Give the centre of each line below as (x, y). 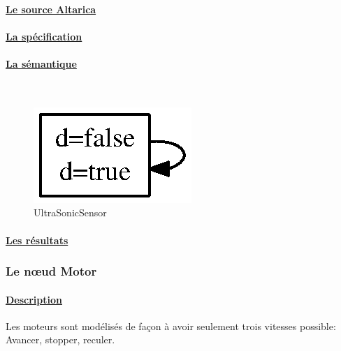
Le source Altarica (51, 9)
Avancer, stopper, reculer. (60, 339)
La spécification (44, 36)
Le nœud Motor (51, 271)
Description (34, 299)
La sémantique (41, 63)
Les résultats (37, 240)
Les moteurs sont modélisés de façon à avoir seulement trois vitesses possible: (171, 326)
